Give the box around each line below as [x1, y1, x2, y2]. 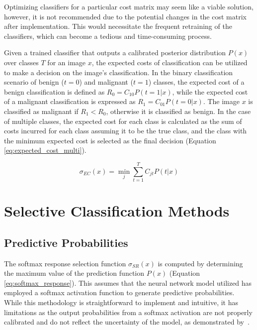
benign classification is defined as [4, 86, 105, 97]
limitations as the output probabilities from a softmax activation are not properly [4, 307, 253, 317]
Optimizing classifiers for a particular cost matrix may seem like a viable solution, [4, 1, 254, 11]
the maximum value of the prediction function [4, 268, 145, 278]
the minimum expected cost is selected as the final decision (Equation [4, 135, 216, 145]
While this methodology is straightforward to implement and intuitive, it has [4, 297, 239, 307]
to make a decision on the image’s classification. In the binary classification [4, 67, 233, 77]
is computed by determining [158, 258, 243, 268]
